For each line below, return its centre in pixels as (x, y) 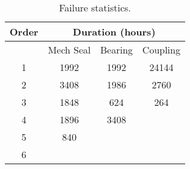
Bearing (116, 50)
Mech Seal (69, 50)
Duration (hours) (114, 32)
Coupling (161, 50)
